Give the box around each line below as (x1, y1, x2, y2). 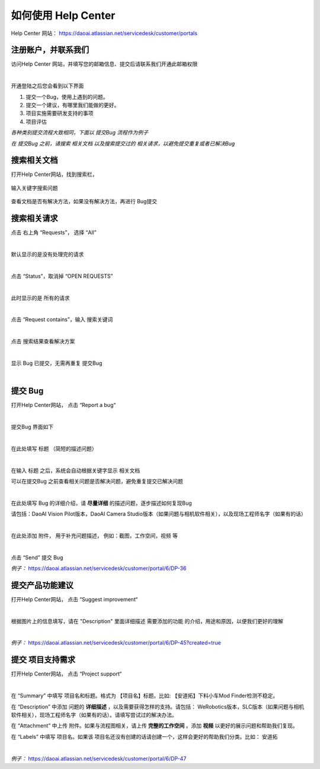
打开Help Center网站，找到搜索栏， (11, 171, 98, 178)
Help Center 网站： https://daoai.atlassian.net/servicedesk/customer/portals (11, 30, 198, 37)
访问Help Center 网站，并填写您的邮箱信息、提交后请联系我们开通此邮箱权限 (11, 60, 198, 68)
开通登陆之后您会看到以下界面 (11, 82, 84, 89)
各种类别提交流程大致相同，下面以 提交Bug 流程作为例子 (11, 129, 148, 136)
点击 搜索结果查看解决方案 (11, 338, 75, 345)
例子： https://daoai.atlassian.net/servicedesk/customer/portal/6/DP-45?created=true (11, 639, 222, 646)
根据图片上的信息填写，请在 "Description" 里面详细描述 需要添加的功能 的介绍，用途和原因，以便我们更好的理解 (11, 617, 284, 624)
